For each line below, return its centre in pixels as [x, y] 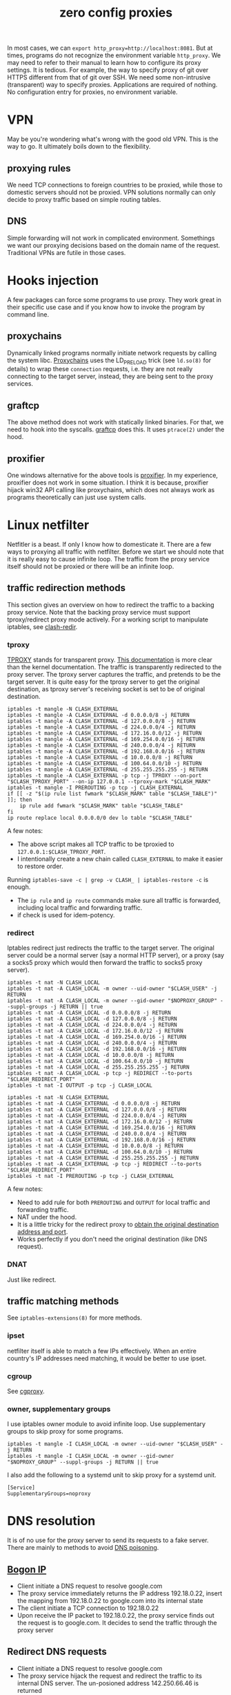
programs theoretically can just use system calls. [77, 497]
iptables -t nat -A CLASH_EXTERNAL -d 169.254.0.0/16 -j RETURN [101, 1128]
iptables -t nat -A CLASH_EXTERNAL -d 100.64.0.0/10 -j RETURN [100, 1152]
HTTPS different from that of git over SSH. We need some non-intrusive [109, 77]
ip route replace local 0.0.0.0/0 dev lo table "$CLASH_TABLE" [100, 818]
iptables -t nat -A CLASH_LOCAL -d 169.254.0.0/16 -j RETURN [97, 1037]
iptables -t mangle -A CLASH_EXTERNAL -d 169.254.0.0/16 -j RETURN [106, 739]
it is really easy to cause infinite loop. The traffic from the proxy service [109, 559]
